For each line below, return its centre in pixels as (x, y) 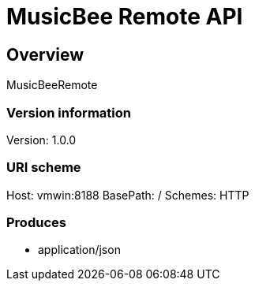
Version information (69, 112)
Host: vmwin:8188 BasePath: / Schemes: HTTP (128, 195)
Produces (36, 223)
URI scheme (44, 168)
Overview (45, 54)
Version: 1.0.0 (41, 140)
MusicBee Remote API (125, 17)
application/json (79, 250)
